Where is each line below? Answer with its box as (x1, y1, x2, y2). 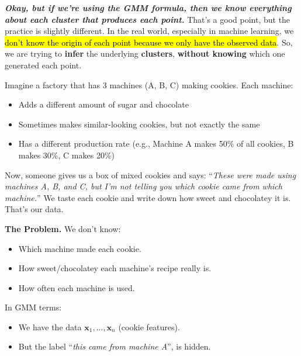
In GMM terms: (5, 301, 62, 313)
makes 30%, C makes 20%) (18, 148, 115, 161)
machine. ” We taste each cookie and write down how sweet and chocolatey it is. (5, 191, 291, 203)
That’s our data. (5, 203, 64, 215)
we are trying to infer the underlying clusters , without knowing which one (5, 47, 285, 60)
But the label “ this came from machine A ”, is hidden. (18, 340, 211, 352)
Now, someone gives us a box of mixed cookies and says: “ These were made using (5, 168, 296, 181)
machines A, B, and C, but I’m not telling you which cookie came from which (5, 180, 282, 192)
